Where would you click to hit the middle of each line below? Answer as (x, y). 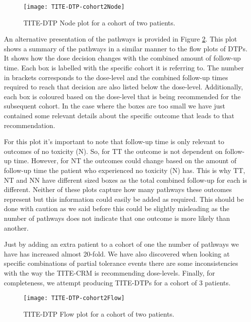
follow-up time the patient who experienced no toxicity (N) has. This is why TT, (125, 170)
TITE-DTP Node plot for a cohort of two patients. (99, 22)
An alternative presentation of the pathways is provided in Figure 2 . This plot (121, 39)
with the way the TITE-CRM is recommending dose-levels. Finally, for (109, 272)
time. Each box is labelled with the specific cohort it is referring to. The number (124, 68)
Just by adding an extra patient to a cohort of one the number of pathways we (121, 244)
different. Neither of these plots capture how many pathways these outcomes (118, 189)
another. (16, 227)
